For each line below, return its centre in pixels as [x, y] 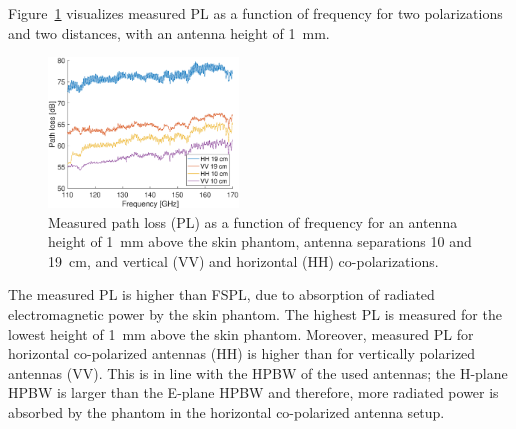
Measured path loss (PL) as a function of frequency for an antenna [253, 221]
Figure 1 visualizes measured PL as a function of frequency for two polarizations [255, 13]
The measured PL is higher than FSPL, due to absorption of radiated [221, 294]
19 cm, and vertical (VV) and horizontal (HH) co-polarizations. [243, 260]
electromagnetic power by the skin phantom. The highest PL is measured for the [255, 314]
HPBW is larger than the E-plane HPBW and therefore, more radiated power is [253, 392]
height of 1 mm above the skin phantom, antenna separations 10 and [260, 241]
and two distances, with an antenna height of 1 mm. [169, 32]
